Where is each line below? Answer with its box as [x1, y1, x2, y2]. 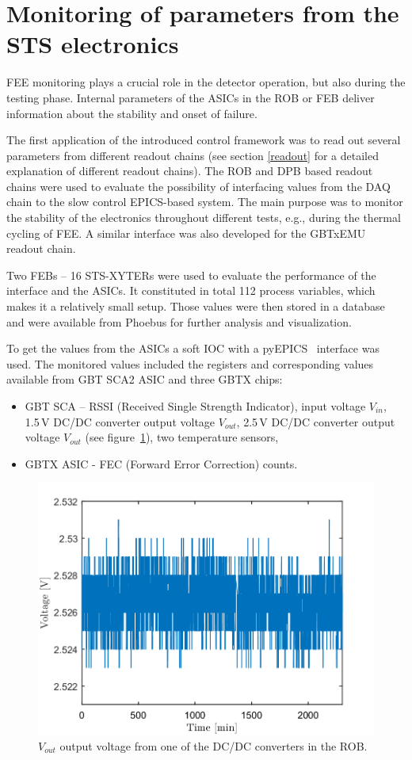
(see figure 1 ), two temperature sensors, [85, 429, 279, 445]
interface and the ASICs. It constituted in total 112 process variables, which [6, 282, 376, 299]
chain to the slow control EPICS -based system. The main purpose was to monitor [6, 193, 403, 210]
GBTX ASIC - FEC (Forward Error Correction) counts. [25, 455, 298, 472]
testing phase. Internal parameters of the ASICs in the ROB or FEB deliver [6, 89, 375, 105]
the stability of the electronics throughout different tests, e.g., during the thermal [6, 209, 401, 226]
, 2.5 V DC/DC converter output [236, 413, 395, 430]
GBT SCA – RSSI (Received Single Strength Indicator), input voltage [25, 398, 366, 414]
